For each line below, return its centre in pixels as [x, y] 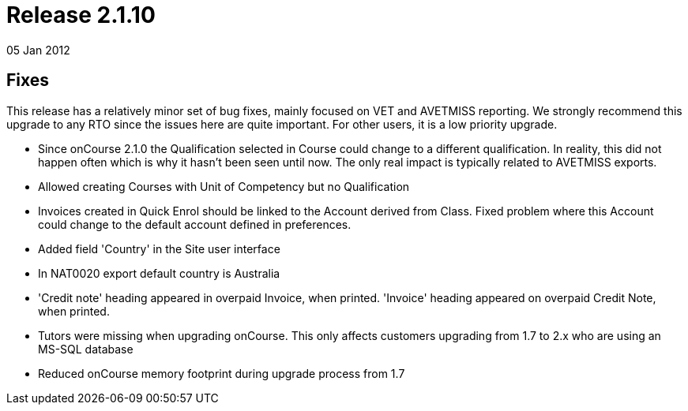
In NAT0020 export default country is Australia [159, 273]
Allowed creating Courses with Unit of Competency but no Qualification [224, 186]
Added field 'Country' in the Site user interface [159, 248]
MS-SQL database [86, 349]
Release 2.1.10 [81, 15]
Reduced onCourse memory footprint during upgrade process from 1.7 [222, 373]
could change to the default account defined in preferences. [195, 224]
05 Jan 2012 [38, 50]
